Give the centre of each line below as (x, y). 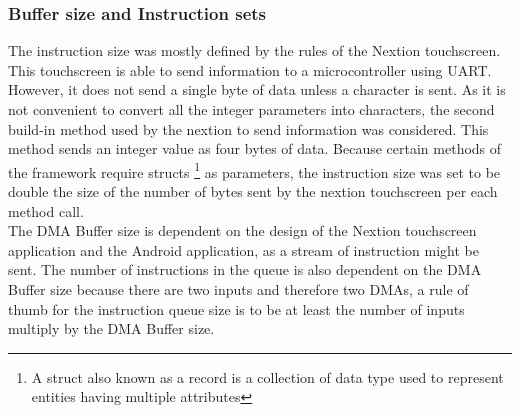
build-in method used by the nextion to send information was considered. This (248, 128)
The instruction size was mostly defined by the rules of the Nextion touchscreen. (254, 50)
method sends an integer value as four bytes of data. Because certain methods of (255, 148)
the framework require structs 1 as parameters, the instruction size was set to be (254, 170)
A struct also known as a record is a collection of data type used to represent (267, 376)
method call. (46, 210)
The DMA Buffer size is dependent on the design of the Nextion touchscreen (242, 230)
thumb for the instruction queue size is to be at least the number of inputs (236, 308)
